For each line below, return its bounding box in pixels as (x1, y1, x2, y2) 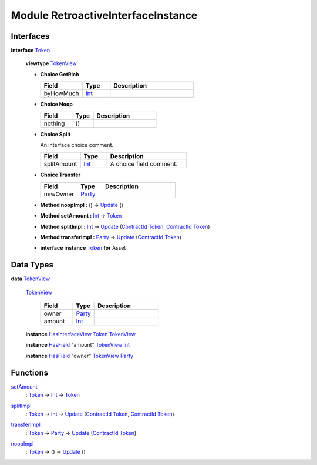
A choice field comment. (110, 160, 178, 168)
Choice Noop (40, 101, 73, 108)
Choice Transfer (40, 171, 81, 179)
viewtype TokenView (25, 60, 77, 67)
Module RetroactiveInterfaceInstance (11, 9, 198, 22)
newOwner (43, 190, 75, 198)
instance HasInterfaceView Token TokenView (25, 331, 136, 338)
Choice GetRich (40, 71, 79, 78)
